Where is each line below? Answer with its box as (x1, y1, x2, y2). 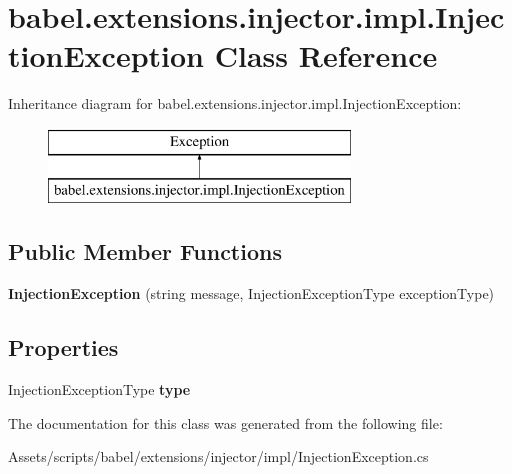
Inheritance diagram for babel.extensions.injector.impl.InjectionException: (8, 93, 462, 114)
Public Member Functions (8, 236, 282, 267)
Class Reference (214, 35, 438, 76)
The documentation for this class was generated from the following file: (8, 412, 443, 433)
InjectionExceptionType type (8, 379, 191, 400)
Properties (8, 332, 119, 363)
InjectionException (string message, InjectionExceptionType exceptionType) (8, 283, 495, 304)
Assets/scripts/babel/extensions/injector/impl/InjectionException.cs (8, 446, 429, 467)
